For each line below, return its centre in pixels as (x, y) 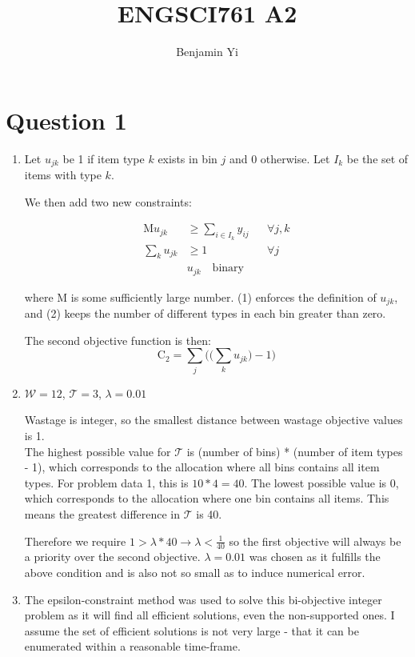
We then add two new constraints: (108, 201)
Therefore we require (75, 541)
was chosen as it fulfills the (315, 557)
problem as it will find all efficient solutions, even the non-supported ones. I (209, 615)
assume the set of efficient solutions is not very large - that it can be (192, 630)
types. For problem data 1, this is (106, 482)
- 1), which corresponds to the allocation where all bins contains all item (202, 467)
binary (228, 268)
